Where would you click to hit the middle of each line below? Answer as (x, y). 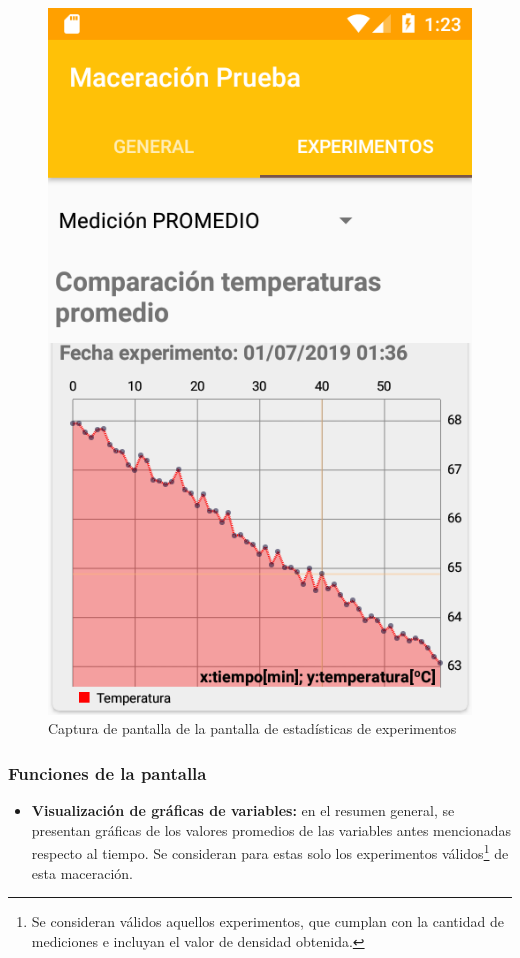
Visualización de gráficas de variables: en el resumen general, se (243, 810)
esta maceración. (82, 872)
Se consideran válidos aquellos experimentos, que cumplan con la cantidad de (267, 921)
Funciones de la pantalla (107, 772)
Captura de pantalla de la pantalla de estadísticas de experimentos (252, 728)
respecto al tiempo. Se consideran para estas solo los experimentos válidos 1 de (270, 851)
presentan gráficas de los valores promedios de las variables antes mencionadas (271, 829)
